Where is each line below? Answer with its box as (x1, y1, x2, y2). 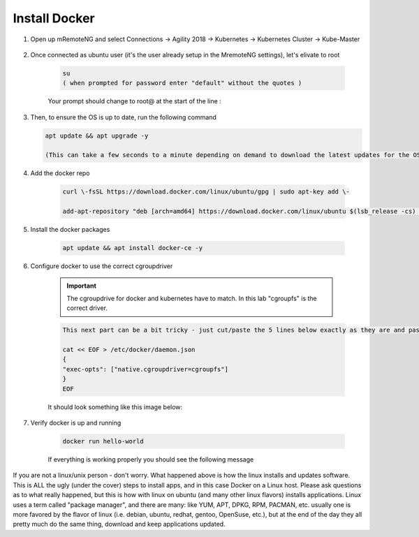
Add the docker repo (30, 169, 90, 177)
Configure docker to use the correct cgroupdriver (30, 262, 173, 270)
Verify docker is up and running (30, 419, 122, 427)
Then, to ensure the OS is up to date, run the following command (30, 112, 216, 122)
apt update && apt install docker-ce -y (62, 244, 203, 252)
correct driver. (66, 304, 108, 312)
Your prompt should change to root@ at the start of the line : (47, 97, 221, 105)
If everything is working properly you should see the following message (47, 455, 254, 464)
